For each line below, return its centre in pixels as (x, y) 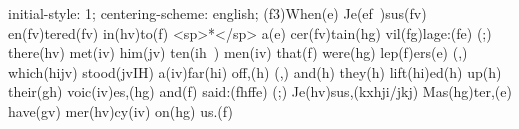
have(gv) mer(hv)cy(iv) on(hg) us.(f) (120, 110)
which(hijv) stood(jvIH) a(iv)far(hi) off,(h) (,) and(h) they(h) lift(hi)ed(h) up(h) (255, 71)
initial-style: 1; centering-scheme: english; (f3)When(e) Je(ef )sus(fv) (217, 13)
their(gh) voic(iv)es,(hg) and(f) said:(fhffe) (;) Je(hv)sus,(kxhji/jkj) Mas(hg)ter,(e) (260, 91)
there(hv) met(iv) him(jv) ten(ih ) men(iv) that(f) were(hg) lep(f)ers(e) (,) (238, 52)
